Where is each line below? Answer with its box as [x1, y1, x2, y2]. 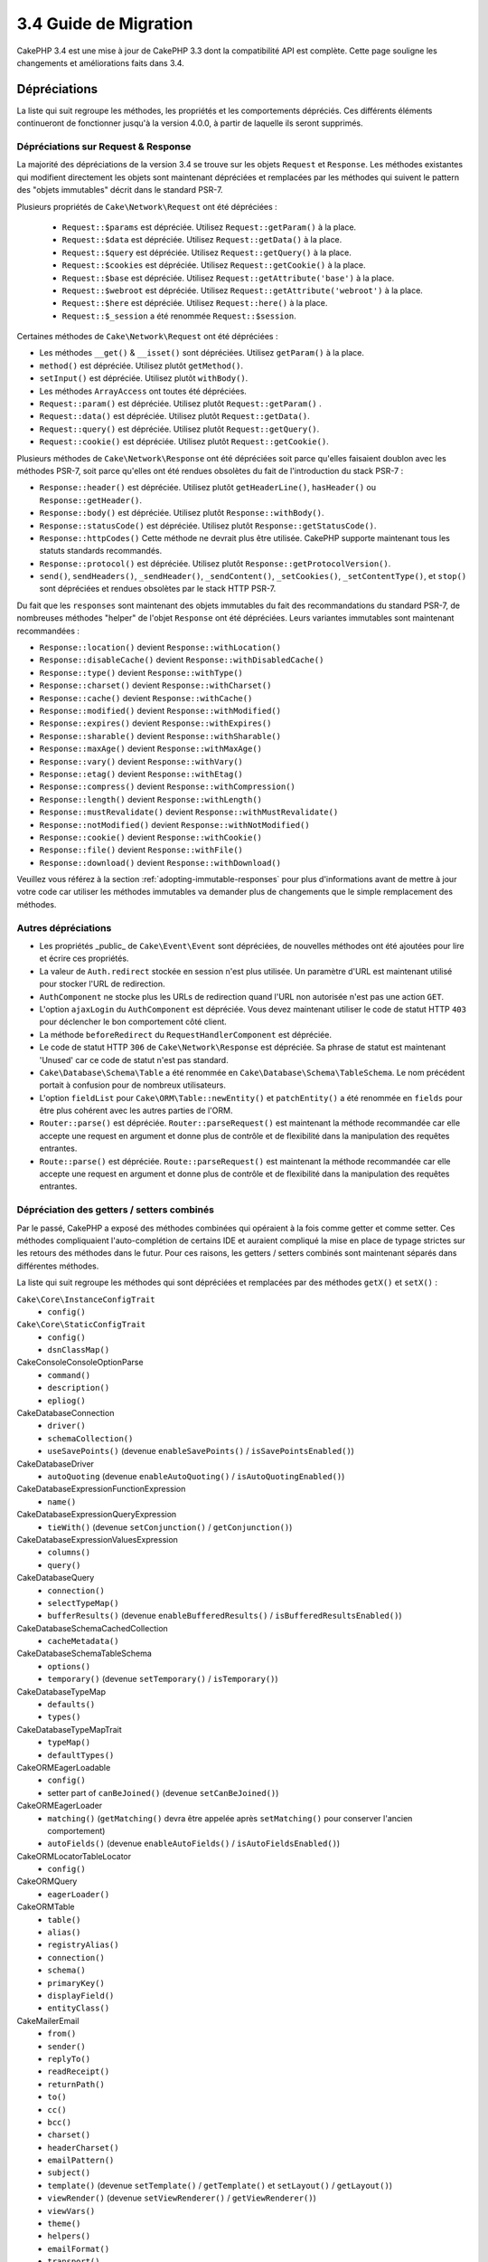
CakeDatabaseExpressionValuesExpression [16, 1534, 178, 1544]
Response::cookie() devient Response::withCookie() [39, 832, 262, 842]
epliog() [47, 1395, 86, 1406]
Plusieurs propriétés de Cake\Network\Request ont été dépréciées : [16, 201, 277, 212]
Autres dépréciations [16, 921, 112, 934]
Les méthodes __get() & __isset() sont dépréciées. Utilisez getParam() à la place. [39, 347, 365, 358]
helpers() [47, 2231, 90, 2241]
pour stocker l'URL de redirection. [39, 978, 165, 990]
